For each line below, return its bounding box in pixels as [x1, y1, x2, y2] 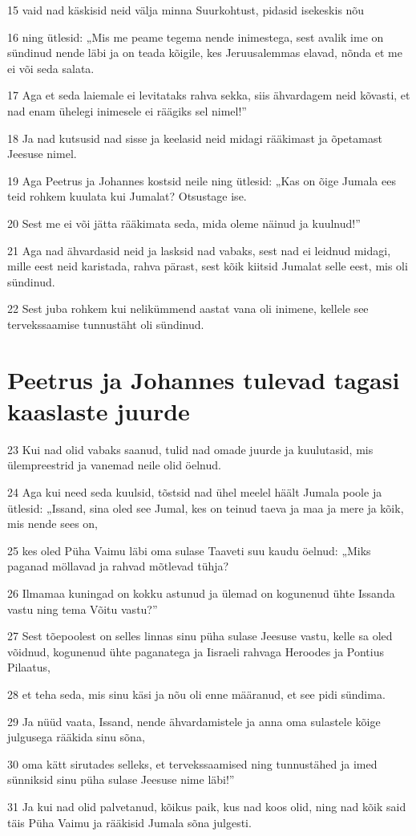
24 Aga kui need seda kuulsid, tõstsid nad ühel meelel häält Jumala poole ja [7, 484, 382, 500]
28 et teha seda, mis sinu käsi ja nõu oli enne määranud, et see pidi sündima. [7, 685, 386, 702]
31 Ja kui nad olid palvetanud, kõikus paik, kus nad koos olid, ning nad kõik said [7, 797, 406, 814]
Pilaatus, [7, 659, 50, 676]
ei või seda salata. [7, 59, 95, 76]
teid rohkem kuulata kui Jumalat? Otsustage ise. [7, 188, 247, 205]
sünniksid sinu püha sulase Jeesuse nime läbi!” [7, 771, 235, 788]
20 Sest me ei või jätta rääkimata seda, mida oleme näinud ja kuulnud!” [7, 214, 361, 231]
